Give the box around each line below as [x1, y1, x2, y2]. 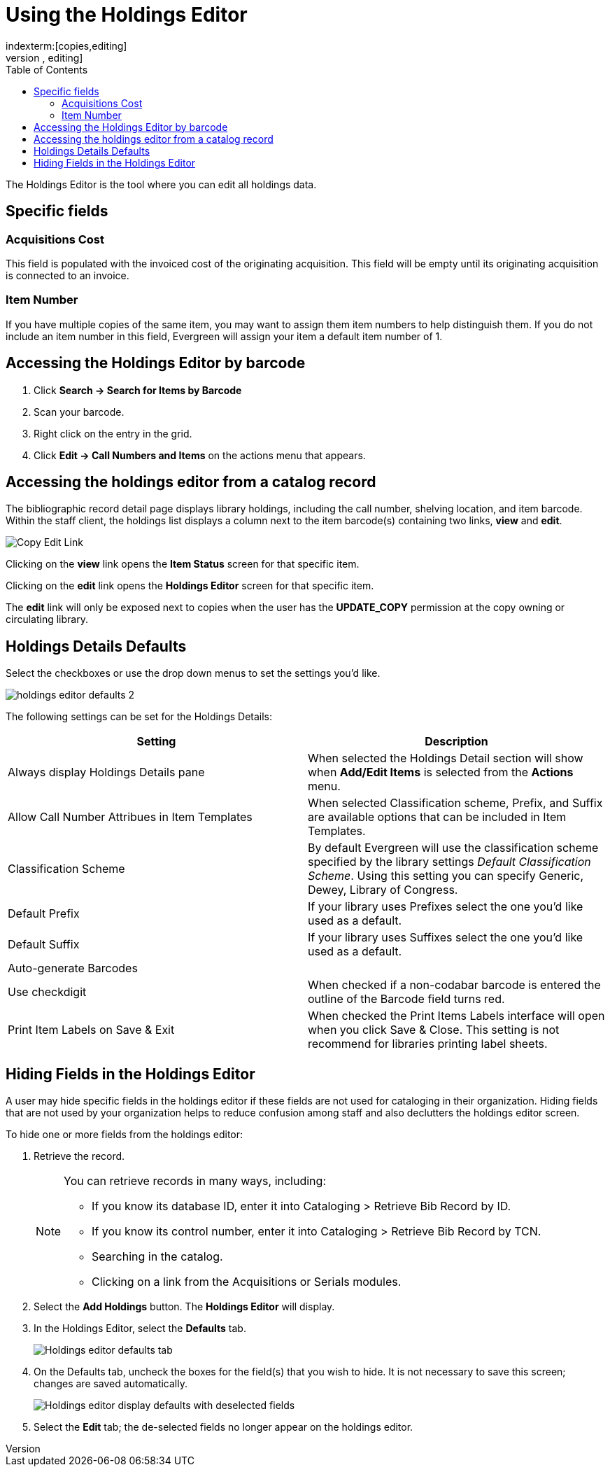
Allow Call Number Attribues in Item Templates [8, 810, 253, 825]
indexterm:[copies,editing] [6, 39, 127, 52]
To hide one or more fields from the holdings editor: [6, 1128, 243, 1141]
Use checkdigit [8, 985, 87, 1000]
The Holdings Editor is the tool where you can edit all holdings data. [6, 178, 317, 190]
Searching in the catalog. [92, 1249, 223, 1264]
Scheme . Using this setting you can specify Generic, [308, 869, 584, 883]
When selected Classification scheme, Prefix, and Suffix [308, 796, 603, 811]
